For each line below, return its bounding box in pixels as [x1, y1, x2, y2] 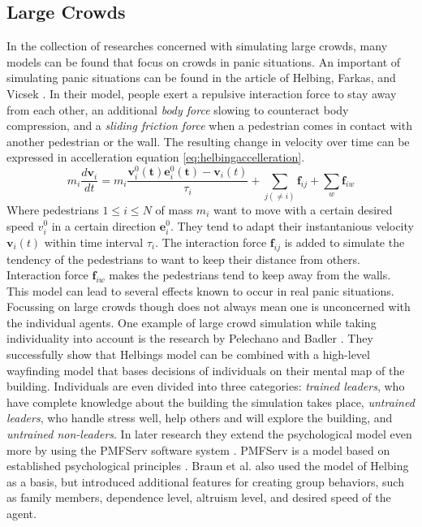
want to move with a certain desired [213, 201, 393, 218]
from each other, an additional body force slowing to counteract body [6, 101, 349, 118]
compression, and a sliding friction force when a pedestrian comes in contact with [6, 117, 412, 134]
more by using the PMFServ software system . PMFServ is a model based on [6, 441, 390, 458]
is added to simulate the [284, 233, 405, 250]
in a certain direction [51, 217, 157, 234]
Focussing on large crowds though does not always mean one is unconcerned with [6, 298, 411, 315]
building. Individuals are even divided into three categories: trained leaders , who [6, 378, 405, 395]
